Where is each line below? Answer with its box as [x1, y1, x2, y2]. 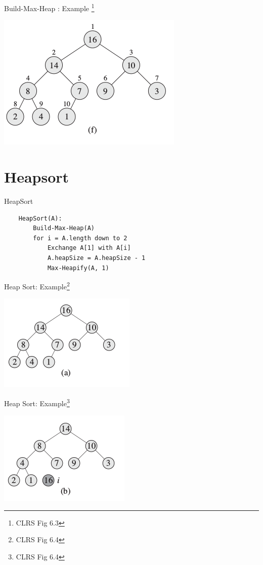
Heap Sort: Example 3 [4, 396, 70, 408]
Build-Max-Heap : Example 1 [4, 2, 95, 13]
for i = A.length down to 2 [33, 234, 127, 242]
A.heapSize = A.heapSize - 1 [47, 254, 146, 262]
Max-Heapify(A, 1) [47, 264, 109, 272]
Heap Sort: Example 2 [4, 280, 70, 291]
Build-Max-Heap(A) [33, 225, 95, 232]
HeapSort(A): [18, 214, 62, 222]
